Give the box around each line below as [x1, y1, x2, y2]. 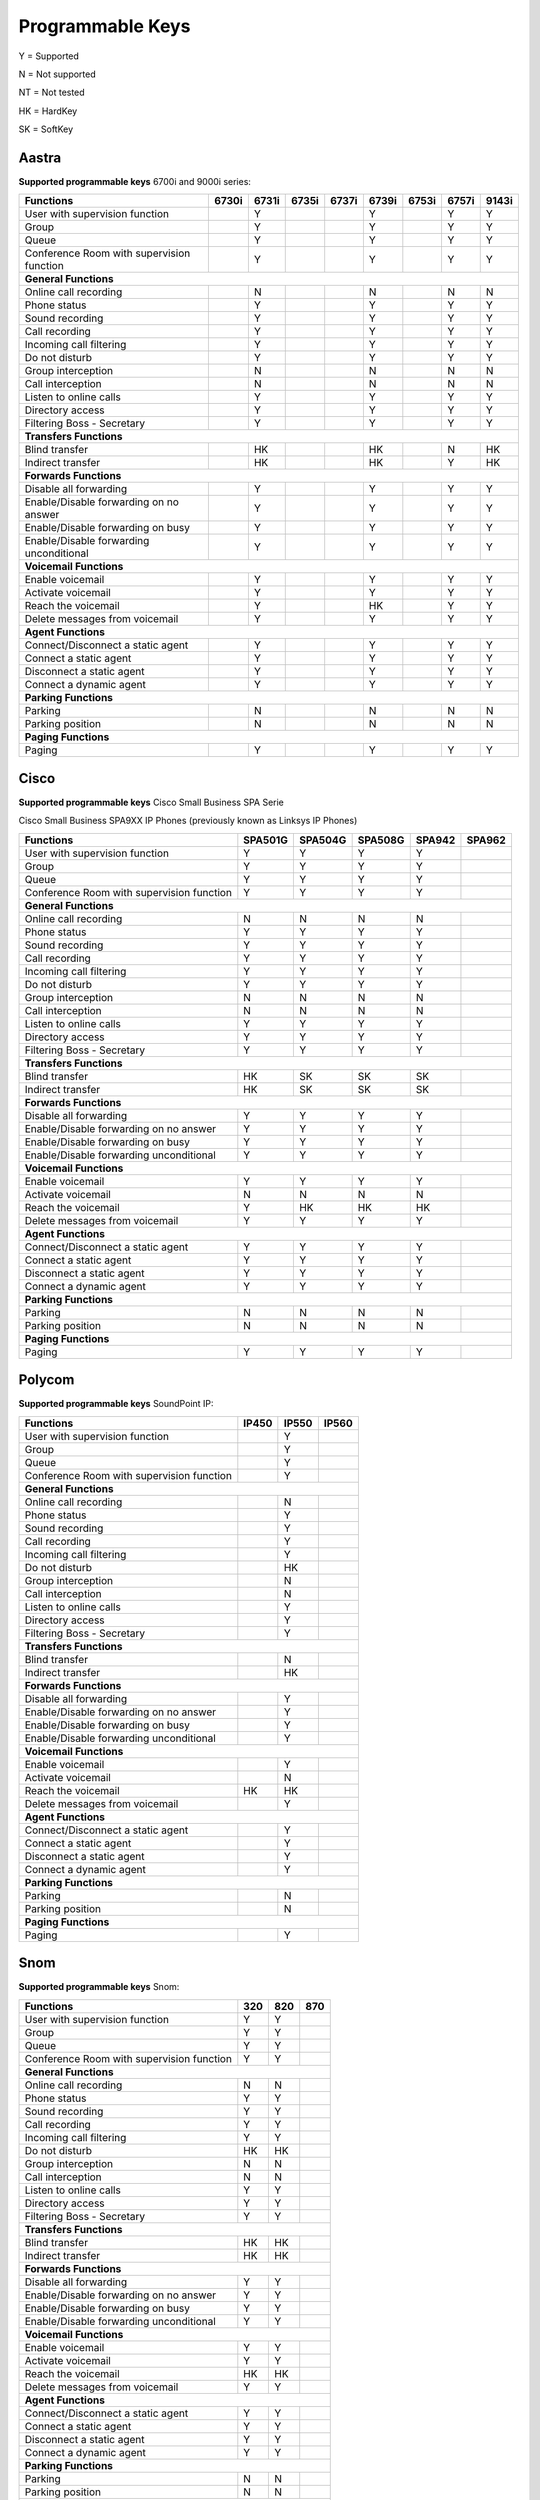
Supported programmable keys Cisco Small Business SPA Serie [18, 796, 284, 808]
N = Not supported [18, 68, 97, 80]
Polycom [18, 1371, 75, 1389]
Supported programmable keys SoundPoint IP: [18, 1398, 214, 1410]
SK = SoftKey [18, 123, 74, 135]
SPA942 [415, 833, 456, 847]
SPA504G [298, 833, 347, 847]
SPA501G [243, 833, 289, 847]
